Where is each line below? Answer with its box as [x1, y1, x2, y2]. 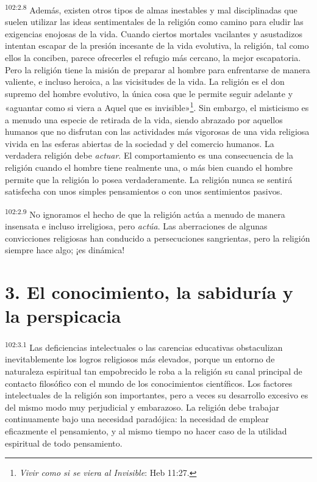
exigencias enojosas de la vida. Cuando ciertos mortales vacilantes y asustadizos [5, 27, 302, 40]
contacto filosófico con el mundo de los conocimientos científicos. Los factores [5, 376, 293, 389]
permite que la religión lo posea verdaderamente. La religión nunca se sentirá [5, 173, 293, 185]
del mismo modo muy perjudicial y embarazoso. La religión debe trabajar [5, 400, 280, 413]
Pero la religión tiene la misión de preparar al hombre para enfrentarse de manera [5, 63, 310, 76]
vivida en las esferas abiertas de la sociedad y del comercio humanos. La [5, 137, 274, 149]
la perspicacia [5, 303, 121, 328]
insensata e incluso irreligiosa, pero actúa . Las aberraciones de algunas [5, 220, 268, 232]
